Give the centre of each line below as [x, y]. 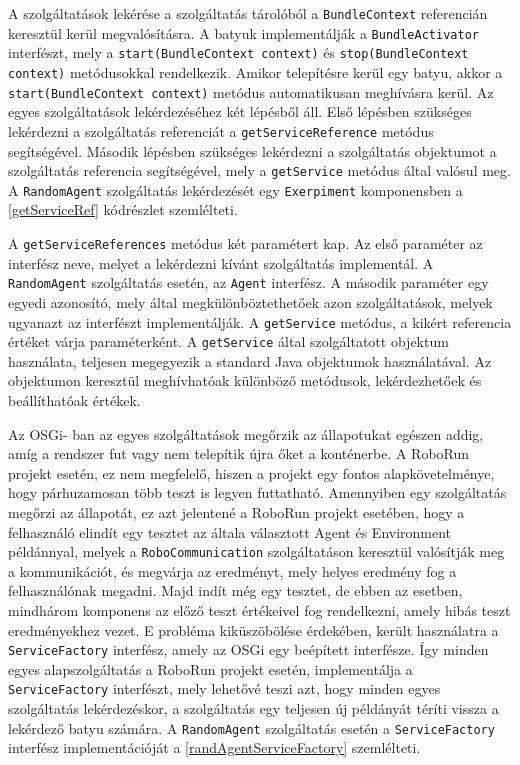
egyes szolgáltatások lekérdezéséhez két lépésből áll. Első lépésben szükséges [240, 111]
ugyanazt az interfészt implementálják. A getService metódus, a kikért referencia [260, 321]
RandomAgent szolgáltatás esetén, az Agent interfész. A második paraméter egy [248, 282]
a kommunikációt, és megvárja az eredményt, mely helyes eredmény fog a [232, 570]
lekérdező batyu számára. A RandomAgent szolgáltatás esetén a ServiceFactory [251, 727]
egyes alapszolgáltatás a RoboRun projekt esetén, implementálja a [210, 668]
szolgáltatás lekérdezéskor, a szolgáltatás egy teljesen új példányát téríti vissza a [253, 708]
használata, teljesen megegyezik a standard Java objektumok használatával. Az [250, 360]
